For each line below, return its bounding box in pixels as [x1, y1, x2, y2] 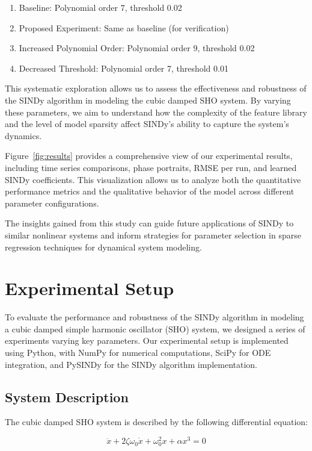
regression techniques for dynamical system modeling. [5, 240, 202, 253]
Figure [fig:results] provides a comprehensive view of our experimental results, [5, 149, 293, 162]
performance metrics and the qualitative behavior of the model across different [5, 185, 295, 198]
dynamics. [5, 129, 42, 142]
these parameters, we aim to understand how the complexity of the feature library [5, 105, 307, 118]
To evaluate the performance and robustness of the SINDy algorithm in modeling [5, 311, 304, 323]
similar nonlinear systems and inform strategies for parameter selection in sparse [5, 228, 301, 241]
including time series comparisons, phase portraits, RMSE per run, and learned [5, 161, 297, 173]
